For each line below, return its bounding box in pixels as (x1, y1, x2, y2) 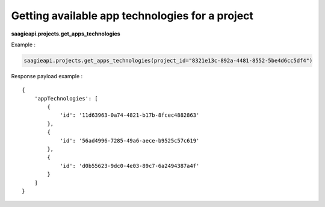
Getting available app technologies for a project (11, 9, 254, 22)
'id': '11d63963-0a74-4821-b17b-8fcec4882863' (60, 112, 200, 119)
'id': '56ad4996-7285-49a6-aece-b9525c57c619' (60, 137, 200, 144)
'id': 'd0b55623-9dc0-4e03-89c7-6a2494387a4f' (60, 162, 200, 169)
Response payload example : (11, 72, 83, 79)
